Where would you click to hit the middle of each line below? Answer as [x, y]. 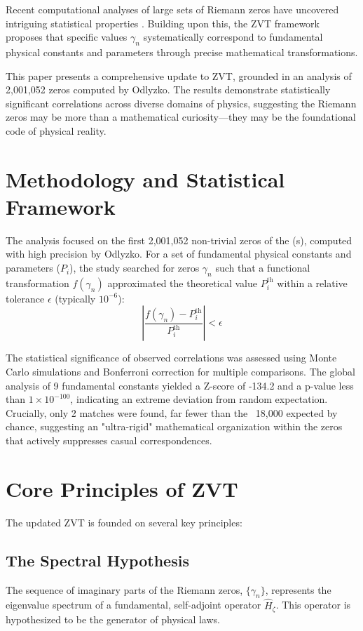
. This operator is [313, 605]
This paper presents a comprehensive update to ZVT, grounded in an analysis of [179, 75]
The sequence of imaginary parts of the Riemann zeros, [124, 589]
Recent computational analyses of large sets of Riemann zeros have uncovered [172, 9]
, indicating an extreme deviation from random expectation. [199, 399]
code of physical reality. [56, 130]
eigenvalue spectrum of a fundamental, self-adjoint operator [133, 605]
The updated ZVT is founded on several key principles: [124, 522]
